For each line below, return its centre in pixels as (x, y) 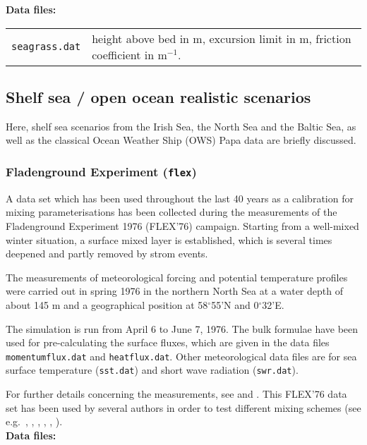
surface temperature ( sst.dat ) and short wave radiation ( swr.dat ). (152, 370)
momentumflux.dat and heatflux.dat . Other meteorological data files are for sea (181, 356)
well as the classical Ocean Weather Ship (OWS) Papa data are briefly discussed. (181, 140)
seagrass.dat (46, 46)
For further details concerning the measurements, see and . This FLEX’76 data (176, 394)
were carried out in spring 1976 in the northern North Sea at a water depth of (174, 291)
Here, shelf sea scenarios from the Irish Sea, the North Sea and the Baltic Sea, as (181, 126)
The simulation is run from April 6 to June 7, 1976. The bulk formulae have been (182, 328)
